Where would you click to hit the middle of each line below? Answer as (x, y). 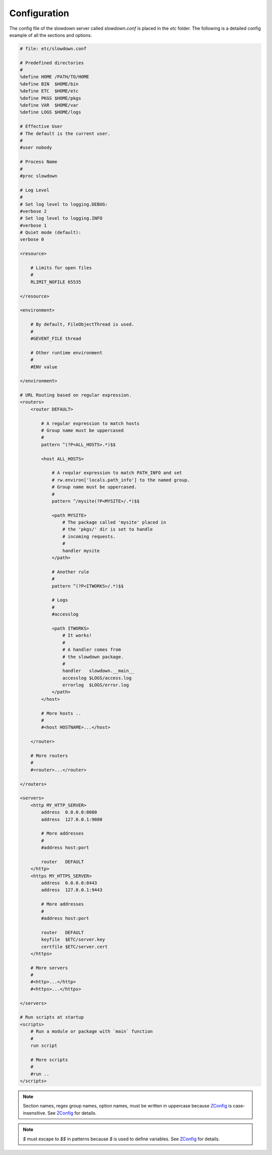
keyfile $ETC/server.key (73, 940)
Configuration (39, 13)
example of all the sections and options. (51, 35)
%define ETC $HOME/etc (49, 91)
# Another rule (70, 572)
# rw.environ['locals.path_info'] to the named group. (121, 480)
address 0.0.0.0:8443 (69, 883)
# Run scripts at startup (52, 1017)
